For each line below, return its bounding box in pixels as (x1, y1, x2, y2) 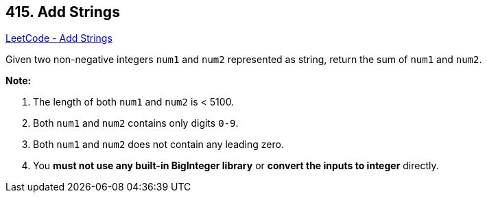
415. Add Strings (5, 3, 120, 21)
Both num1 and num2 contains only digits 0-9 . (33, 117, 239, 129)
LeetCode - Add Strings (5, 32, 112, 45)
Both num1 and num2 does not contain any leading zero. (33, 138, 284, 151)
